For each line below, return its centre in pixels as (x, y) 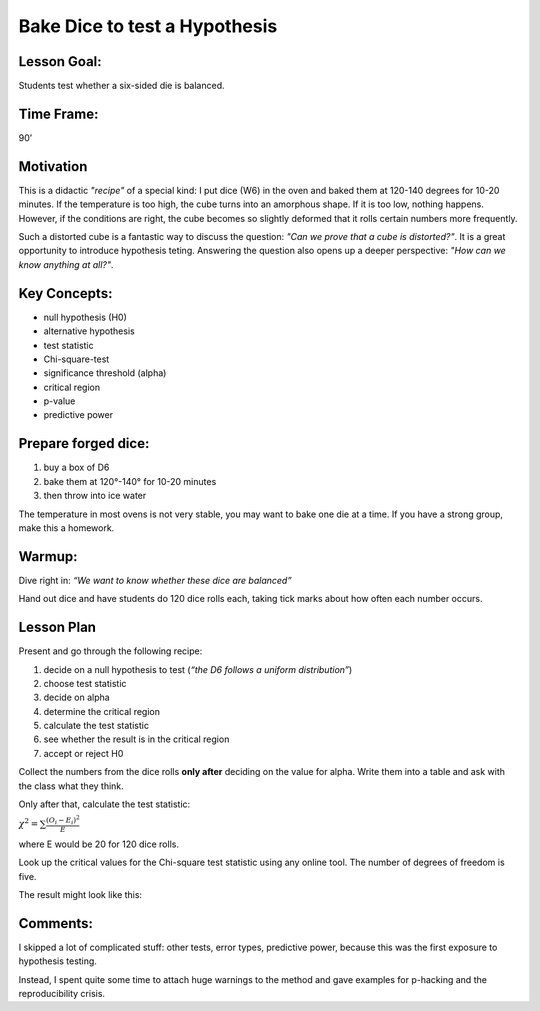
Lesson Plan (57, 627)
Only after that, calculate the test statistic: (104, 804)
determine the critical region (101, 711)
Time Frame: (58, 113)
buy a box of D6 (76, 467)
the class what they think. (71, 786)
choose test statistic (85, 683)
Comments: (56, 923)
